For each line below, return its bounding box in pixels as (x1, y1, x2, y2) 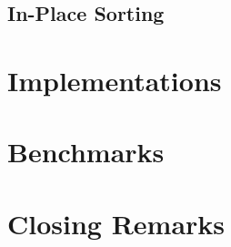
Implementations (7, 61, 222, 98)
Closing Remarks (7, 204, 226, 242)
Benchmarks (7, 133, 165, 170)
